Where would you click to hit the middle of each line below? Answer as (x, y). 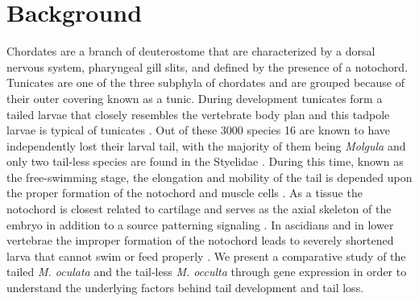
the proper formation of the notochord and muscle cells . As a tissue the (185, 193)
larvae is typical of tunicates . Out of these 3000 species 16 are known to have (199, 130)
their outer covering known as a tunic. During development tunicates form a (195, 98)
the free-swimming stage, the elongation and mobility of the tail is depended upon (209, 177)
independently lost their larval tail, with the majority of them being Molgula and (206, 145)
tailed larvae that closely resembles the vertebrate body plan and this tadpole (198, 114)
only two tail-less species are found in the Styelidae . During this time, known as (205, 161)
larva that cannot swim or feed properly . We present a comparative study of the (206, 256)
